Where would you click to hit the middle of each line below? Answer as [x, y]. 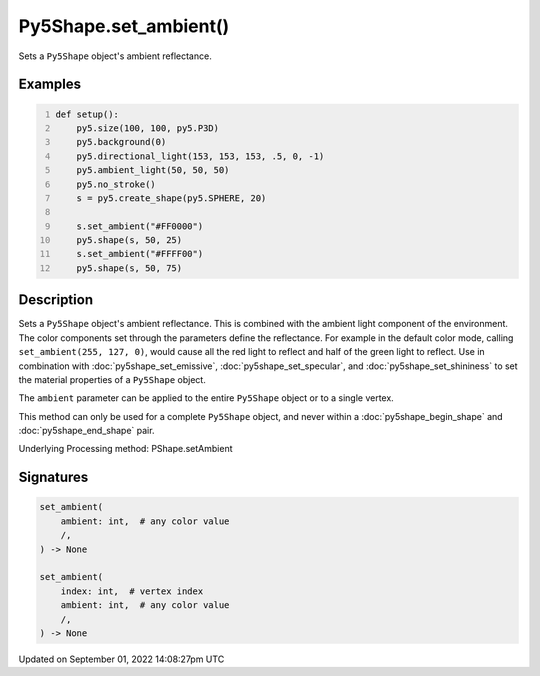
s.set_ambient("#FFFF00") [140, 254]
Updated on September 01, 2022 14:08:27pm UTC [121, 659]
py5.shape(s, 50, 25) [129, 240]
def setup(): [87, 114]
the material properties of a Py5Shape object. [112, 379]
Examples [50, 84]
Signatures [53, 477]
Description [56, 300]
